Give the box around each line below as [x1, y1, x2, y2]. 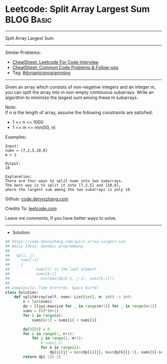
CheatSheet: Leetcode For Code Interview [12, 59, 99, 65]
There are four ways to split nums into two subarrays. [5, 178, 123, 183]
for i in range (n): [23, 313, 64, 318]
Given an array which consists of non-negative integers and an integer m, [5, 84, 156, 90]
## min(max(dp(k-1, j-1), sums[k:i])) [5, 276, 114, 281]
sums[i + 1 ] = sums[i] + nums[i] [31, 317, 97, 323]
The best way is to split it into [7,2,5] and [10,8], [5, 182, 121, 187]
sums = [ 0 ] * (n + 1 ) [23, 308, 59, 314]
